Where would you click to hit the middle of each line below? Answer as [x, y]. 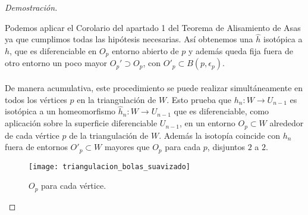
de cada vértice [32, 135]
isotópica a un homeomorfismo [60, 111]
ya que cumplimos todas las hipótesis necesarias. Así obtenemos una [129, 39]
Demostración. [31, 7]
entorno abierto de [145, 51]
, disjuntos [226, 147]
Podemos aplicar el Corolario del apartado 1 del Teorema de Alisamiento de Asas [153, 27]
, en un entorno [208, 123]
